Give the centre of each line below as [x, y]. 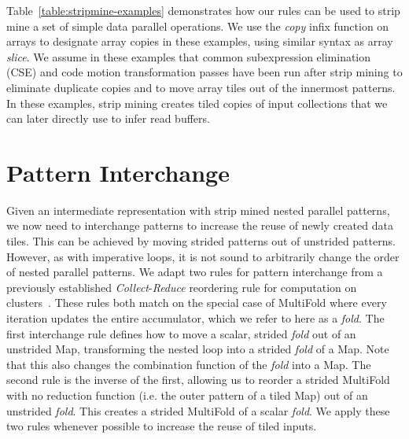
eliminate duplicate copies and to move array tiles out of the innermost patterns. [201, 87]
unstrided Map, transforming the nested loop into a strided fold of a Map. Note [198, 349]
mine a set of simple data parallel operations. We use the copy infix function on [198, 26]
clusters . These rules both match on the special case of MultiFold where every [197, 303]
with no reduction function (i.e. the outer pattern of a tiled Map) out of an [187, 395]
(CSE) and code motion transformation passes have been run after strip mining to [204, 72]
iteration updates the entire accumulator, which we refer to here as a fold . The [195, 318]
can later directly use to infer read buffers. [108, 118]
